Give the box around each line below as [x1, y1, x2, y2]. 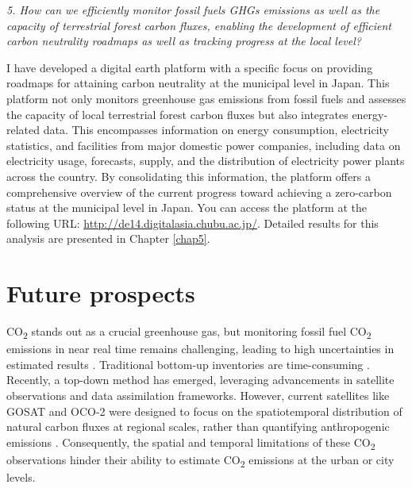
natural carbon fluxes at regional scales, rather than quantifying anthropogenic [6, 418, 390, 435]
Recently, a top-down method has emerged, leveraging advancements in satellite [6, 371, 395, 388]
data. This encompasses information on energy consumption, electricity [43, 121, 389, 138]
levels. [6, 468, 36, 485]
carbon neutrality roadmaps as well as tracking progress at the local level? [6, 33, 361, 49]
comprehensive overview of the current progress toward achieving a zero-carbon [6, 183, 392, 200]
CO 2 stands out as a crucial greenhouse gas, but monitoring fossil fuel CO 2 [6, 323, 372, 341]
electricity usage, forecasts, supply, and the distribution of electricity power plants [6, 152, 405, 169]
